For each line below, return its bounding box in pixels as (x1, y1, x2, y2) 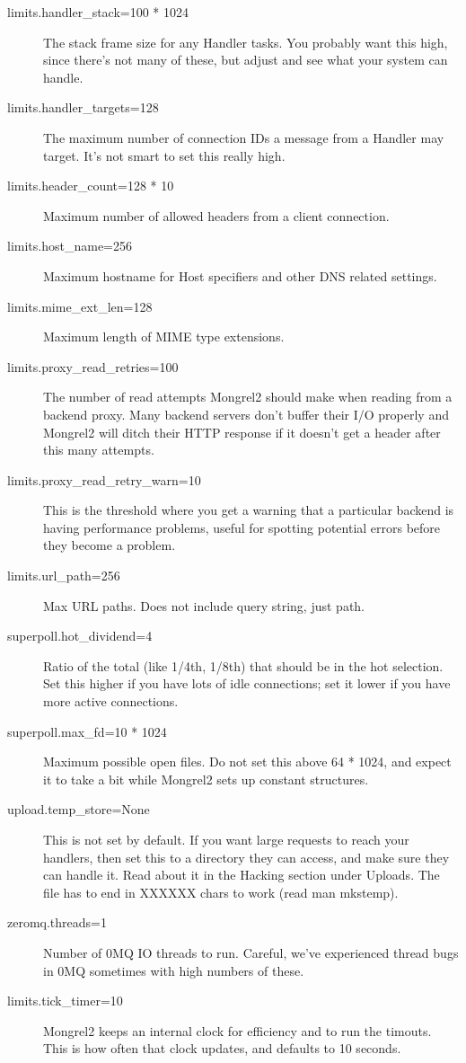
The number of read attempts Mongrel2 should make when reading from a (43, 387, 453, 406)
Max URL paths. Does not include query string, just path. (43, 596, 365, 615)
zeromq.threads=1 (7, 913, 107, 932)
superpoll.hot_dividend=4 (7, 626, 153, 645)
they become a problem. (43, 536, 176, 554)
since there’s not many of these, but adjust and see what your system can (43, 50, 448, 69)
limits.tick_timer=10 (7, 991, 123, 1010)
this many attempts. (43, 440, 154, 459)
